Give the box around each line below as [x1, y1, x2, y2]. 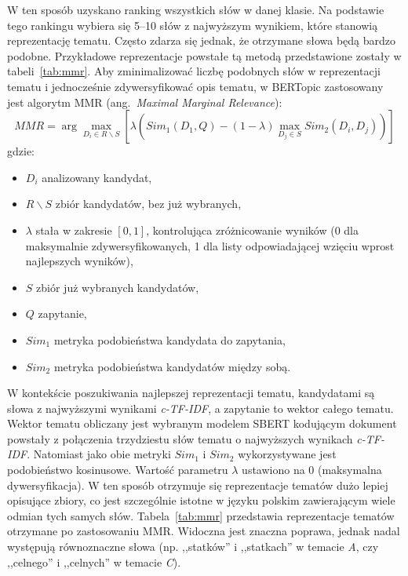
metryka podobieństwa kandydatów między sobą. [53, 358, 291, 374]
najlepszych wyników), [25, 253, 133, 269]
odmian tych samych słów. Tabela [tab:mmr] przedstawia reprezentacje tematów [7, 507, 395, 523]
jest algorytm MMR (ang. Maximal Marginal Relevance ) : [7, 93, 282, 110]
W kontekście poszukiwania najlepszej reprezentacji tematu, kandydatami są [7, 385, 375, 401]
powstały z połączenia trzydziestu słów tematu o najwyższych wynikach [7, 430, 353, 447]
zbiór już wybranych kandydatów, [36, 279, 199, 295]
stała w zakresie [35, 221, 112, 238]
